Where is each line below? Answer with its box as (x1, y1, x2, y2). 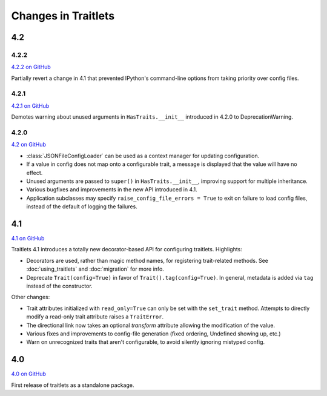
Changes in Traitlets (11, 9, 115, 22)
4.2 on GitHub (11, 141, 47, 148)
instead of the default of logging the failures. (26, 203, 137, 210)
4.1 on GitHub (11, 235, 45, 242)
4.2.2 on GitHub (11, 64, 51, 71)
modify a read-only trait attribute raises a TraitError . (26, 313, 163, 320)
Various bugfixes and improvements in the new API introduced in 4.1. (26, 186, 198, 193)
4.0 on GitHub (11, 370, 47, 378)
